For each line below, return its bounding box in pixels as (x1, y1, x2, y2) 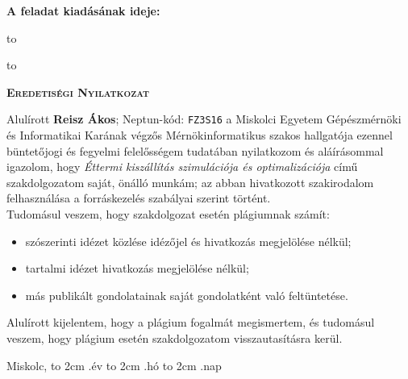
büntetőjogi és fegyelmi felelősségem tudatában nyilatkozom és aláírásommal (6, 142, 384, 159)
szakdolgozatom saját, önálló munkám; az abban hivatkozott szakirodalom (6, 173, 374, 190)
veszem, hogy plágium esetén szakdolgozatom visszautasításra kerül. (6, 329, 343, 346)
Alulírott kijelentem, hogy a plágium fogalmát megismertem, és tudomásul (6, 314, 375, 331)
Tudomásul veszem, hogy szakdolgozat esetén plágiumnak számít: (6, 206, 330, 222)
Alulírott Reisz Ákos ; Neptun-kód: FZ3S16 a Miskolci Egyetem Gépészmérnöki (6, 110, 402, 127)
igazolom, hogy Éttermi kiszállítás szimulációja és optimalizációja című (6, 158, 358, 175)
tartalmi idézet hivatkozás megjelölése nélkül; (25, 260, 249, 277)
